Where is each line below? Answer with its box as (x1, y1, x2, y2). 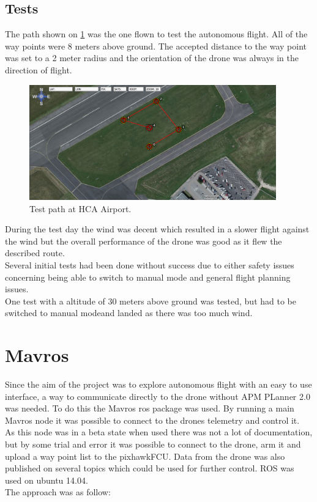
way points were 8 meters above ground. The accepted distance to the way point (5, 39, 307, 52)
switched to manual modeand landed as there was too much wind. (5, 306, 253, 319)
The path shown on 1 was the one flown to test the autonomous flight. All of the (5, 28, 308, 40)
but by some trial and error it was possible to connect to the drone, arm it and (5, 438, 301, 451)
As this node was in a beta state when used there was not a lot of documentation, (5, 426, 313, 438)
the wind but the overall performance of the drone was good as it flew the (5, 234, 282, 247)
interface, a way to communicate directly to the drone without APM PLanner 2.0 (5, 389, 310, 402)
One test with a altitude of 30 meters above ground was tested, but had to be (5, 294, 296, 307)
